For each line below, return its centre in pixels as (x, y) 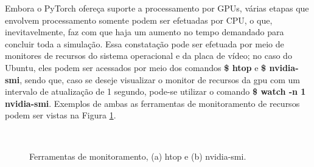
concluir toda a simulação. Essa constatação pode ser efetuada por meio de (145, 43)
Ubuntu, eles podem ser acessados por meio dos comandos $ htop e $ (136, 67)
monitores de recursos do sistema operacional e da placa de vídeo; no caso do (148, 56)
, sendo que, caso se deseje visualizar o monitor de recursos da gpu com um (160, 79)
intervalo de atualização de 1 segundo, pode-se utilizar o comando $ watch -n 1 (155, 91)
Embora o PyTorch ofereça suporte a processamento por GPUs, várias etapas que (157, 8)
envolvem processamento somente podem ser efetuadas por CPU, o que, (139, 20)
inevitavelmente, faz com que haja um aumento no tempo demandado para (145, 32)
